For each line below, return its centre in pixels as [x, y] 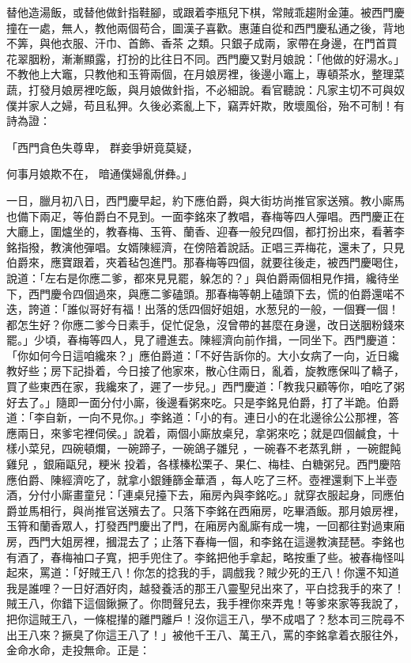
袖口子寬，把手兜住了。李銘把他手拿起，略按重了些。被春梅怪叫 [238, 557]
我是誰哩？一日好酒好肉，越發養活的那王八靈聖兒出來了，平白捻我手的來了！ [205, 587]
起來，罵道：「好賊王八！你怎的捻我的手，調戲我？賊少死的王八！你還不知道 [203, 572]
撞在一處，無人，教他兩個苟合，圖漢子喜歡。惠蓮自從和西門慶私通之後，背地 [205, 27]
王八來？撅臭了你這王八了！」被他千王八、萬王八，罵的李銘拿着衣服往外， [211, 634]
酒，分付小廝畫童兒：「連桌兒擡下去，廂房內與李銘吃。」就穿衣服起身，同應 [200, 495]
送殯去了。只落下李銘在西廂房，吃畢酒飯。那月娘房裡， [260, 510]
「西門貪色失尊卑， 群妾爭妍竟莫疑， [102, 147]
